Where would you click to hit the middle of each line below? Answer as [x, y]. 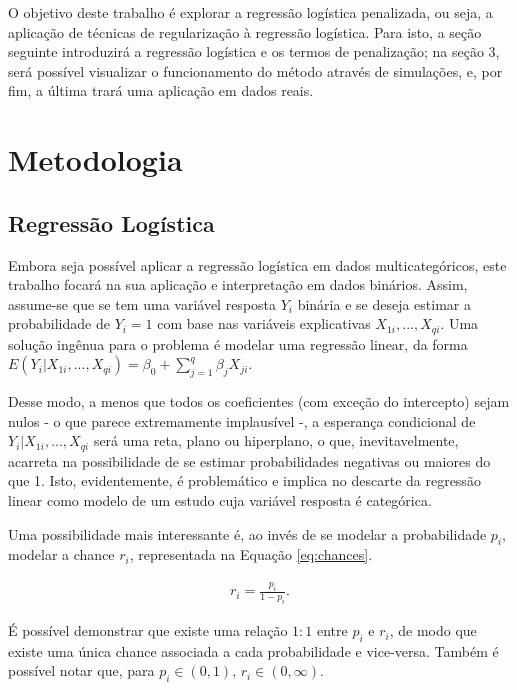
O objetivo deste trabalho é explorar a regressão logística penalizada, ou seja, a [250, 12]
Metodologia [95, 159]
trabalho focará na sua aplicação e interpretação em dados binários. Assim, [238, 284]
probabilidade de [59, 323]
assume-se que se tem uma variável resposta [142, 303]
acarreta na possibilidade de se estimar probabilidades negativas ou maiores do [249, 460]
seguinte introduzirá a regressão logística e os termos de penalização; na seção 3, [254, 51]
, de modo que [433, 630]
